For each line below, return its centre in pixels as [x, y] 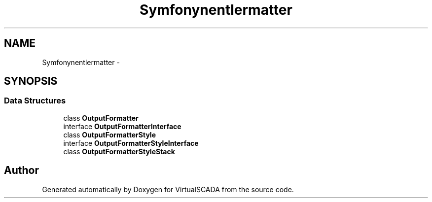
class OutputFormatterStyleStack [119, 151]
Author [21, 170]
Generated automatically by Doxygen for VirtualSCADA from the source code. [168, 189]
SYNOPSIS [31, 81]
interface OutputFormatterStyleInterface [131, 143]
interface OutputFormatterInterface [122, 126]
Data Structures [35, 101]
